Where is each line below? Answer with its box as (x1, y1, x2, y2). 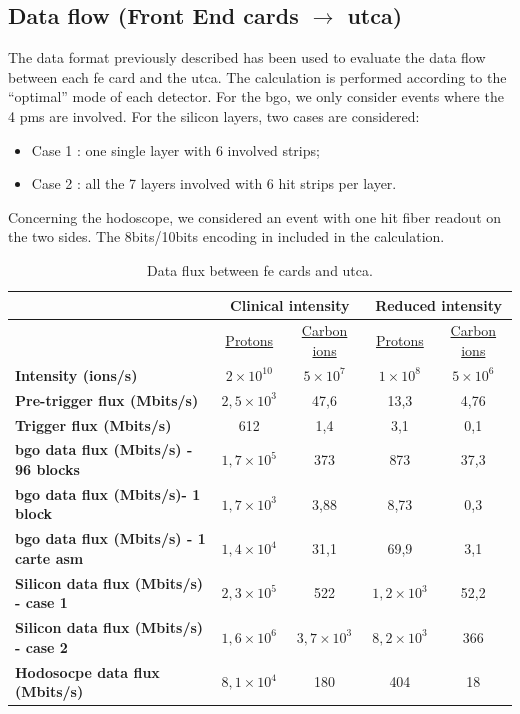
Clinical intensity (230, 294, 350, 315)
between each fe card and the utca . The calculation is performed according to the (8, 66, 507, 87)
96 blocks (15, 458, 80, 479)
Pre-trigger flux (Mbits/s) (15, 389, 199, 410)
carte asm (15, 547, 84, 568)
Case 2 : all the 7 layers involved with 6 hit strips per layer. (31, 173, 397, 194)
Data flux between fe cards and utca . (147, 259, 373, 280)
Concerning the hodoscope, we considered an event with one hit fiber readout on (8, 206, 502, 227)
